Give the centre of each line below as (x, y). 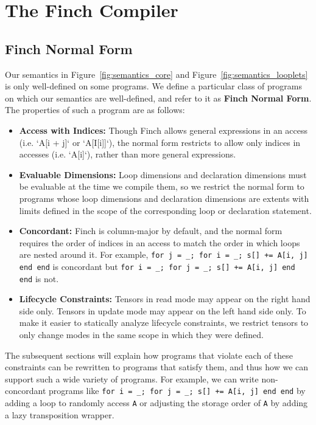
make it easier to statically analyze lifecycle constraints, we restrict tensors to (164, 323)
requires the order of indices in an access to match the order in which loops (160, 242)
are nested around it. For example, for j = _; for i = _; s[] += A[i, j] (163, 254)
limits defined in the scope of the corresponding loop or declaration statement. (165, 210)
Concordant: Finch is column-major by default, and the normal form (151, 231)
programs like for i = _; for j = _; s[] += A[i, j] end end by (177, 391)
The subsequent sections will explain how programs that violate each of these (149, 355)
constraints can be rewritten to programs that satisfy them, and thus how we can (157, 367)
